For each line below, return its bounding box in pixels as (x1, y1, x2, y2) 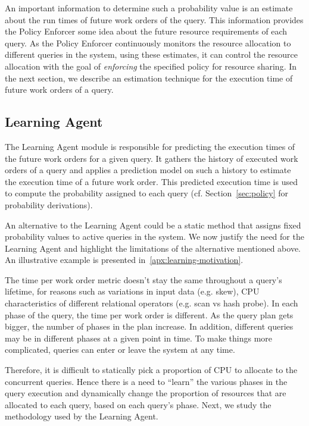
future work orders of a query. (5, 83, 114, 96)
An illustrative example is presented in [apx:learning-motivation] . (5, 253, 244, 266)
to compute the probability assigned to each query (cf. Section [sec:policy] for (5, 187, 288, 199)
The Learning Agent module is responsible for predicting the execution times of (5, 140, 295, 152)
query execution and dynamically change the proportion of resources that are (5, 387, 286, 399)
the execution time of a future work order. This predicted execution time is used (5, 175, 298, 187)
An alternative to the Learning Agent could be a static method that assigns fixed (5, 218, 301, 231)
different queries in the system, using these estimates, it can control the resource (5, 48, 298, 61)
